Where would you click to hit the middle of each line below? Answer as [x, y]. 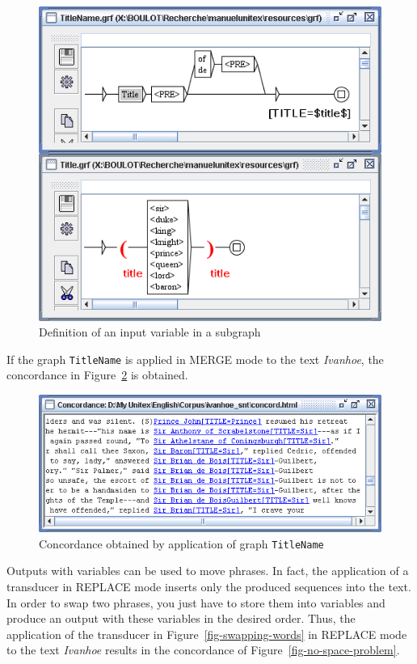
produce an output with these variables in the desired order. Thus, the [181, 618]
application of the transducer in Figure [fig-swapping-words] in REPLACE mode [207, 634]
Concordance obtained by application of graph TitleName [181, 543]
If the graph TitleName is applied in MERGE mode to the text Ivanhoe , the [195, 359]
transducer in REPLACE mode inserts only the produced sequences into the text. [209, 586]
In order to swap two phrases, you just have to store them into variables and [196, 602]
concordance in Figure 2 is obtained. [97, 375]
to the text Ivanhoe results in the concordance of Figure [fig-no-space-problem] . [203, 650]
